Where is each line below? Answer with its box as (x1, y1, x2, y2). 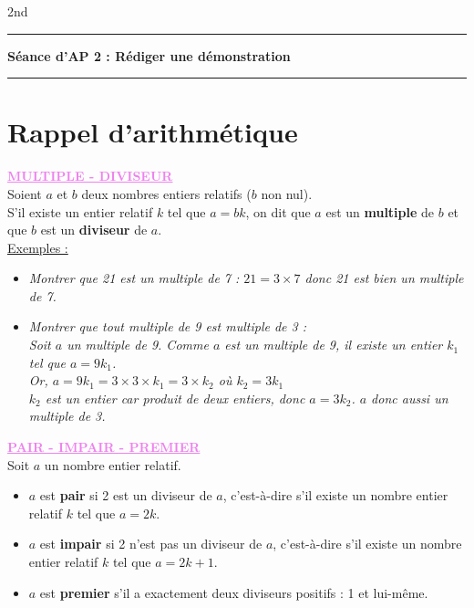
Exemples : (7, 237, 68, 257)
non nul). (261, 183, 313, 203)
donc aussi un (371, 388, 448, 407)
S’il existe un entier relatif (7, 202, 153, 221)
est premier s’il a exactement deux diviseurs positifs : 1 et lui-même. (39, 582, 428, 602)
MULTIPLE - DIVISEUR (7, 166, 173, 185)
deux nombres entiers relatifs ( (81, 183, 252, 203)
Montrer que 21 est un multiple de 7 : (28, 268, 240, 288)
